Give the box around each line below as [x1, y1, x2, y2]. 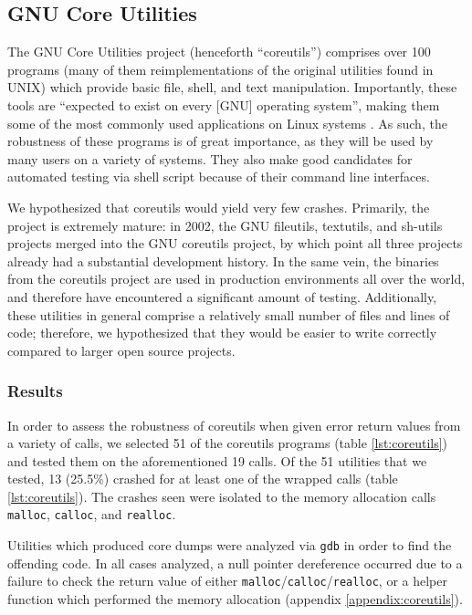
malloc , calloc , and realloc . [7, 505, 176, 524]
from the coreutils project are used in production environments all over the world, [7, 269, 466, 288]
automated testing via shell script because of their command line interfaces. [7, 167, 430, 186]
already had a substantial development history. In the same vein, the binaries [7, 251, 439, 270]
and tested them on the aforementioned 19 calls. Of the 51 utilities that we [7, 451, 427, 470]
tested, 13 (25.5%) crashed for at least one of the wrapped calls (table [7, 469, 398, 488]
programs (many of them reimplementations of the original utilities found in [7, 59, 434, 78]
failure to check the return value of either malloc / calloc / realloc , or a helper [7, 571, 447, 590]
